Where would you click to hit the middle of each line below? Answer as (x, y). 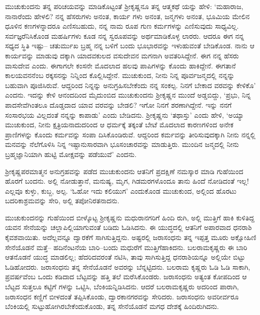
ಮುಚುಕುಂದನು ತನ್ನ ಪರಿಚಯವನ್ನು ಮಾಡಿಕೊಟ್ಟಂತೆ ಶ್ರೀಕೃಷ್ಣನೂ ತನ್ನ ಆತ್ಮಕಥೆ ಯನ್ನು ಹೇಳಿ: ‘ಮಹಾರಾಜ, (124, 6)
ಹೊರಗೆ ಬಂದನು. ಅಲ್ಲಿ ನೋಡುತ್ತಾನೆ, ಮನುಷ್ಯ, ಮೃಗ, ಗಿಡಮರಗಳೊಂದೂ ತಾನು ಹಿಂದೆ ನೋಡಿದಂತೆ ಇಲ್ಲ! (127, 181)
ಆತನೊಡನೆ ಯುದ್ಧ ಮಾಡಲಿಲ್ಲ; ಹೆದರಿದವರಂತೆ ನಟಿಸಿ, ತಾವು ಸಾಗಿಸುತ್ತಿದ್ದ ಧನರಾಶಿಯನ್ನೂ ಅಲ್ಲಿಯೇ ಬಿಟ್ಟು (125, 257)
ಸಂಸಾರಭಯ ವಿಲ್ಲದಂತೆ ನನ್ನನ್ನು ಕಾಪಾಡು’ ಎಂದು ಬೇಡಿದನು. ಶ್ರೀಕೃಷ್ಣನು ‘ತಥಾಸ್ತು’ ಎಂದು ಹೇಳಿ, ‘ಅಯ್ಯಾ (125, 114)
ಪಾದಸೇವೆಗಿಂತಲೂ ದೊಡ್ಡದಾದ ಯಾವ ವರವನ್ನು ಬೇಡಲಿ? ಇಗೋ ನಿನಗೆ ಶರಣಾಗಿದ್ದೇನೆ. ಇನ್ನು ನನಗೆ (118, 104)
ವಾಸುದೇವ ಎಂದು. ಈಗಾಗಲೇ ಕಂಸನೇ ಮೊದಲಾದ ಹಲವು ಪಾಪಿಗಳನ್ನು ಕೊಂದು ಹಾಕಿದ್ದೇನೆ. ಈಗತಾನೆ (120, 65)
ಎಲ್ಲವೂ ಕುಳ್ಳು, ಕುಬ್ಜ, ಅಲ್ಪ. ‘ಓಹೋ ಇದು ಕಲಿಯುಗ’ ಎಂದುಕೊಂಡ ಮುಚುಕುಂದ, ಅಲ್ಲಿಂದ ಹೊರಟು (121, 190)
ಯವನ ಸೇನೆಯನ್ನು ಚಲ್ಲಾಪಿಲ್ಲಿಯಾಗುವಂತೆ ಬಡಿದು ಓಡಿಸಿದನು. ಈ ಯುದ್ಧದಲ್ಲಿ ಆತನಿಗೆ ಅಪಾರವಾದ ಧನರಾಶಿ (128, 227)
